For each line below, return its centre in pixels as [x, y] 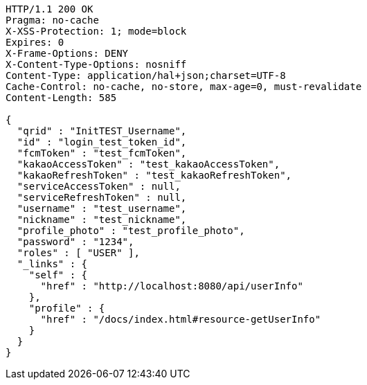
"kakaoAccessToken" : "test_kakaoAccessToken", [149, 164]
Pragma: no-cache [52, 20]
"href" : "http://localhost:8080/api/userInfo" [172, 286]
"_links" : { [52, 264]
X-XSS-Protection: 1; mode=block [96, 31]
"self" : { [58, 275]
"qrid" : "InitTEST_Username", [102, 131]
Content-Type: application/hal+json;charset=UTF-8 [146, 75]
